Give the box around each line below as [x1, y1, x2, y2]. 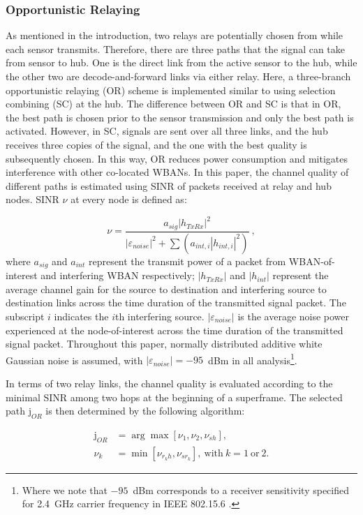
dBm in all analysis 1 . [208, 350, 297, 367]
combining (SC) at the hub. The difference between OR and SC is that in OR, [6, 96, 341, 111]
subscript [6, 309, 45, 323]
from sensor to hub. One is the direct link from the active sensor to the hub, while [6, 55, 357, 70]
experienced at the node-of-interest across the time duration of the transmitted [6, 322, 343, 337]
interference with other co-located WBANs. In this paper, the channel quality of [6, 165, 349, 179]
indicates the [54, 309, 109, 323]
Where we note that [22, 482, 108, 497]
